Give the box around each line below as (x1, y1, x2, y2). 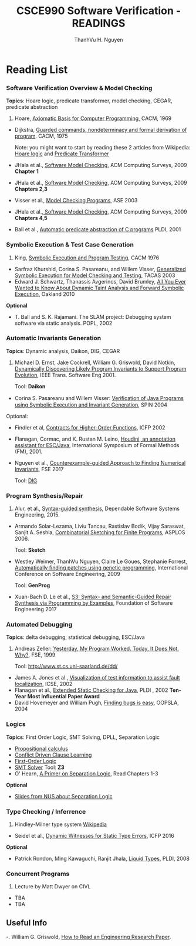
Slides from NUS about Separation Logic (14, 792, 113, 800)
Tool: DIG (14, 477, 38, 484)
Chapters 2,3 (14, 185, 48, 192)
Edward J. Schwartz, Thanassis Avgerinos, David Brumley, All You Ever (14, 278, 187, 285)
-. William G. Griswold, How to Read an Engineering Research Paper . (6, 934, 171, 941)
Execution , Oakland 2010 (14, 290, 75, 298)
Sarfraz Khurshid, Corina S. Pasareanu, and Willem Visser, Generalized (14, 265, 186, 272)
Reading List (6, 63, 68, 76)
